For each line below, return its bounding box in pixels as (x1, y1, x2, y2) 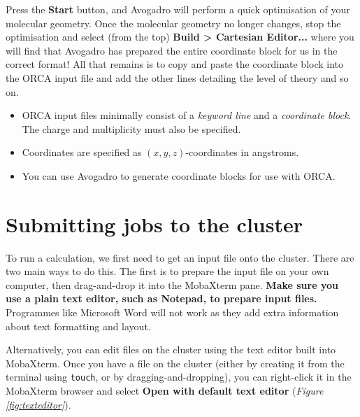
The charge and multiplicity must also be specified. (22, 121, 241, 136)
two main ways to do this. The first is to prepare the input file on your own (6, 264, 329, 278)
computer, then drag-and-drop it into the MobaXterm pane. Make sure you (6, 277, 338, 292)
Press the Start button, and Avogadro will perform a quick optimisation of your (6, 2, 350, 16)
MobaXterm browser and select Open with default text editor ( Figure (6, 383, 324, 398)
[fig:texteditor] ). (6, 397, 71, 411)
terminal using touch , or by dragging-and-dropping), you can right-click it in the (6, 369, 352, 384)
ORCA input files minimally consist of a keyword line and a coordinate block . (22, 108, 352, 122)
